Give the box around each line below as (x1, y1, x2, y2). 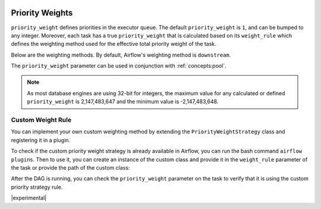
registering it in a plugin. (11, 136, 71, 144)
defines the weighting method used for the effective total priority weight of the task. (11, 40, 216, 48)
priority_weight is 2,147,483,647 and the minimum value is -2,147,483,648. (27, 98, 219, 105)
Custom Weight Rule (11, 116, 71, 124)
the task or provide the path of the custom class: (11, 164, 130, 171)
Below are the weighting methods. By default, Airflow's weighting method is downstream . (11, 51, 231, 58)
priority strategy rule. (11, 183, 63, 191)
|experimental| (11, 194, 47, 202)
